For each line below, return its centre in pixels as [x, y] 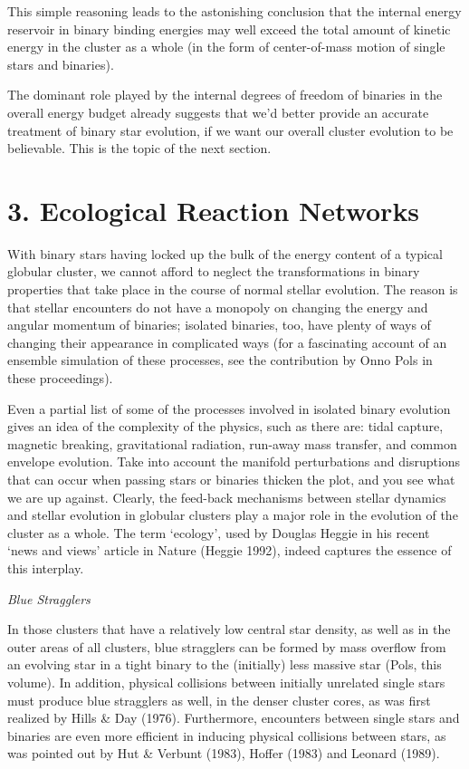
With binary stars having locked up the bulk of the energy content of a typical [225, 253]
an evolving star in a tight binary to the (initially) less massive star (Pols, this [225, 664]
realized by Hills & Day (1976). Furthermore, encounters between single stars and [234, 718]
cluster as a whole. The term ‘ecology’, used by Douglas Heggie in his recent [219, 532]
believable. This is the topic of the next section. [139, 148]
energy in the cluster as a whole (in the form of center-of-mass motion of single [226, 47]
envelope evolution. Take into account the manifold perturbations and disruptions [234, 461]
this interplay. [46, 567]
